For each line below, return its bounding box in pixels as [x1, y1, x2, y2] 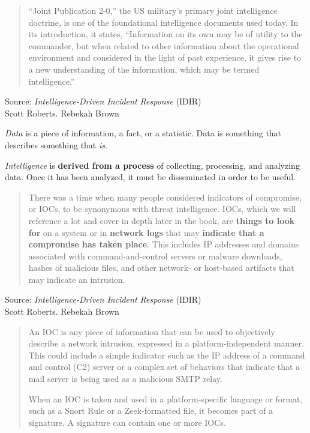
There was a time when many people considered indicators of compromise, [28, 190, 302, 203]
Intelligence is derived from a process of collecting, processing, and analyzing [5, 159, 300, 171]
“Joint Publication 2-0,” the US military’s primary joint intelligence [28, 4, 278, 16]
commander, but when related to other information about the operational [28, 39, 299, 52]
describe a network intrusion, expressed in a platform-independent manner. [28, 337, 304, 350]
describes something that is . [5, 138, 107, 151]
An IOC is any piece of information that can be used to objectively [28, 325, 275, 338]
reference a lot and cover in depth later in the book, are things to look [28, 214, 295, 226]
